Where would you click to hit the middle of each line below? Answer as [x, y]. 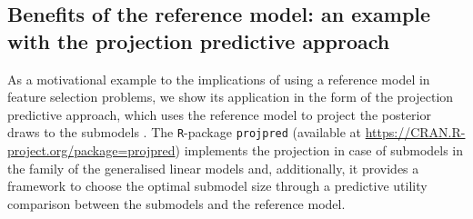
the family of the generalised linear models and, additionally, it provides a [213, 168]
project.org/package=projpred [91, 150]
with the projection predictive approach [199, 40]
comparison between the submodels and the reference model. [176, 203]
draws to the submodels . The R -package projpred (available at [185, 132]
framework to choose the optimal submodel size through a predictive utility [217, 186]
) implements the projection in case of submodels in [319, 150]
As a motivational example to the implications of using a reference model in [219, 79]
